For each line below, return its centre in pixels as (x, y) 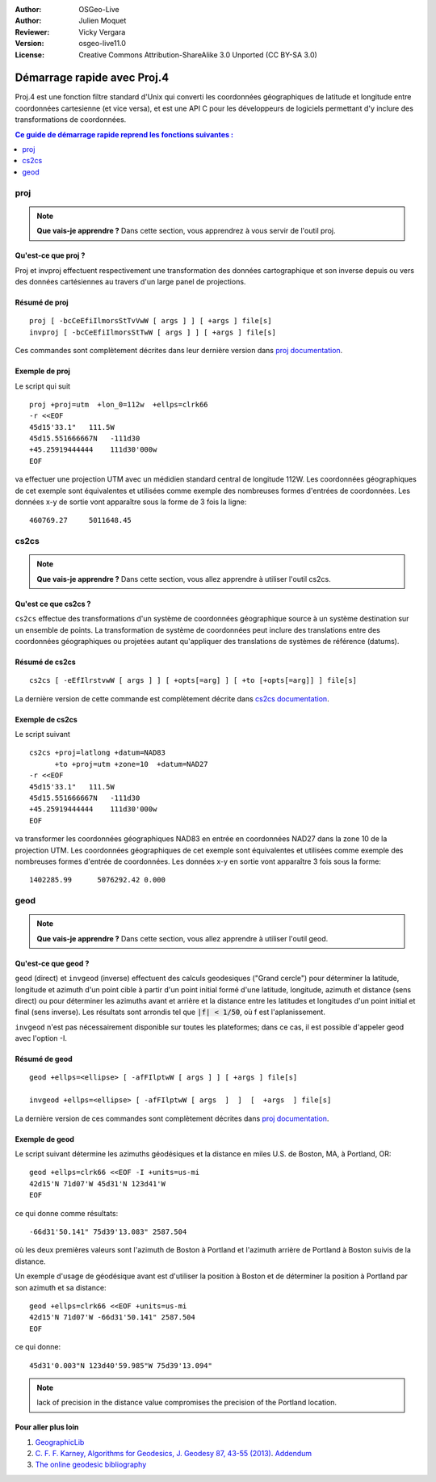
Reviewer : (32, 32)
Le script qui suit (43, 386)
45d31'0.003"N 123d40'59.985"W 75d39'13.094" (121, 1365)
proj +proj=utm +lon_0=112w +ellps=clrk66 (119, 404)
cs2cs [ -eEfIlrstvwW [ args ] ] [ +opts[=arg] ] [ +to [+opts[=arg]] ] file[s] (193, 680)
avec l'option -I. (41, 1038)
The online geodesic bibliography (91, 1465)
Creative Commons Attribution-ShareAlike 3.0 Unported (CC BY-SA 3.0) (198, 55)
